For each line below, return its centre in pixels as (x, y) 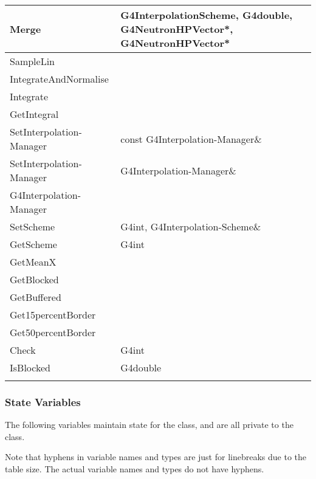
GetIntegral (34, 114)
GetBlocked (34, 279)
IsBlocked (30, 367)
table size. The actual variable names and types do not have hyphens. (135, 469)
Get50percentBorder (53, 332)
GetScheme (33, 244)
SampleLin (33, 61)
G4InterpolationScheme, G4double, (207, 15)
